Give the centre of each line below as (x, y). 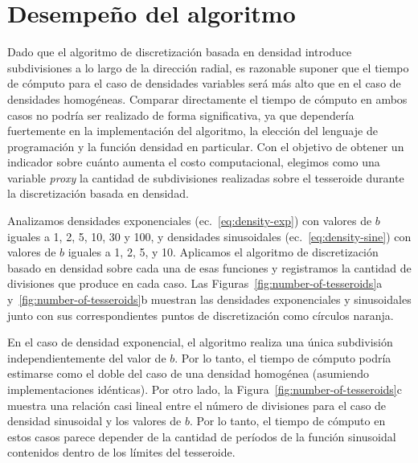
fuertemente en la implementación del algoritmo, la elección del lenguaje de (193, 131)
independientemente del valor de (87, 357)
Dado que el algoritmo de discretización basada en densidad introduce (180, 52)
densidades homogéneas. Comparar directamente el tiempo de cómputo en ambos (207, 98)
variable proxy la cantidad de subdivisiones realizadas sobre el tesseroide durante (206, 177)
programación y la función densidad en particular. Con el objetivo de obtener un (206, 146)
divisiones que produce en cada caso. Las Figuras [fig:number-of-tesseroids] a (195, 283)
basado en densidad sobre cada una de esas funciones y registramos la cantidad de (209, 267)
